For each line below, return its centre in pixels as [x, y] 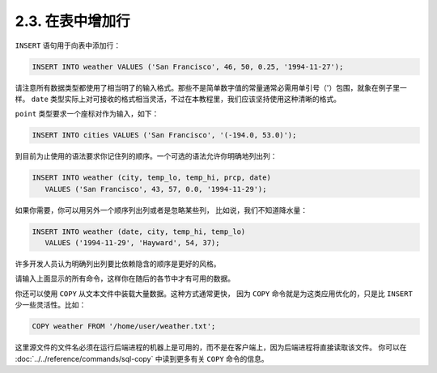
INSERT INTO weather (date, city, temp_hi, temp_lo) [139, 231]
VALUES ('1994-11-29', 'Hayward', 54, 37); [132, 243]
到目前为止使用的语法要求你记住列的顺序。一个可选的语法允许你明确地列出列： [146, 156]
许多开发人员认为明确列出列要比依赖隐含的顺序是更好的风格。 [118, 264]
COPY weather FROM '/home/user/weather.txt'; [124, 326]
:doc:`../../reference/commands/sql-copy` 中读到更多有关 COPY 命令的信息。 [142, 358]
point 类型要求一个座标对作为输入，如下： [87, 114]
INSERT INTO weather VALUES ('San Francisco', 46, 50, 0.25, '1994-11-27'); [188, 66]
